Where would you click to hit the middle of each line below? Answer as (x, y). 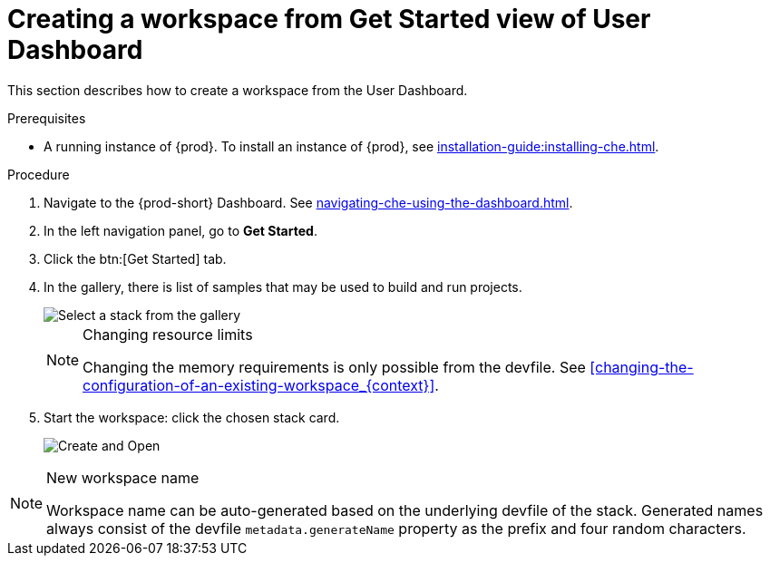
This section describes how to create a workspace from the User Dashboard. (238, 90)
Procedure (39, 174)
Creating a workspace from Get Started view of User (329, 19)
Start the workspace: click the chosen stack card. (192, 417)
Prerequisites (47, 118)
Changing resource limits (168, 334)
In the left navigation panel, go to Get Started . (180, 230)
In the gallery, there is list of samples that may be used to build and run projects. (283, 286)
